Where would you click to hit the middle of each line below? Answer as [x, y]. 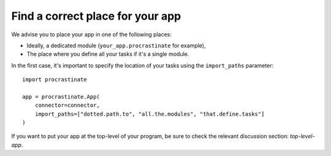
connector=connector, [67, 105]
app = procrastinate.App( [61, 96]
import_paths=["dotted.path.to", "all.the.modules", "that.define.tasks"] [150, 114]
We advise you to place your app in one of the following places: [91, 34]
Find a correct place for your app [96, 16]
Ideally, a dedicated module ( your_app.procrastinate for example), [116, 45]
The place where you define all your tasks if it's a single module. [108, 54]
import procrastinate [55, 80]
